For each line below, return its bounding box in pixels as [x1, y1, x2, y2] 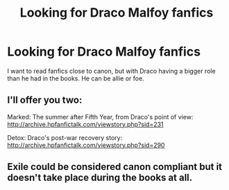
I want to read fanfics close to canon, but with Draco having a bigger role [7, 67, 217, 75]
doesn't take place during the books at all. [7, 172, 193, 184]
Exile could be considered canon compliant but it [7, 161, 223, 173]
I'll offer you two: [7, 94, 83, 106]
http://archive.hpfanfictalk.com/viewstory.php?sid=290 [7, 141, 165, 149]
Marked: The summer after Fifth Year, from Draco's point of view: [7, 112, 194, 121]
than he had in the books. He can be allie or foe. [7, 74, 144, 83]
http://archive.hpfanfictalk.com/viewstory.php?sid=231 [7, 120, 164, 128]
